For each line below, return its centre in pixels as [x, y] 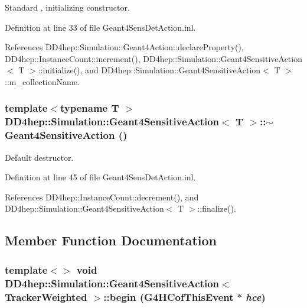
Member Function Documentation [111, 240]
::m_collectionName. [42, 81]
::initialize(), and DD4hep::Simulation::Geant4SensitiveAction [149, 70]
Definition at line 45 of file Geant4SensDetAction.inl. [100, 177]
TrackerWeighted [46, 296]
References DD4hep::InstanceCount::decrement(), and [102, 197]
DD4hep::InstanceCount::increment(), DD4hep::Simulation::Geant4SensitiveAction [153, 58]
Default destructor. [39, 157]
